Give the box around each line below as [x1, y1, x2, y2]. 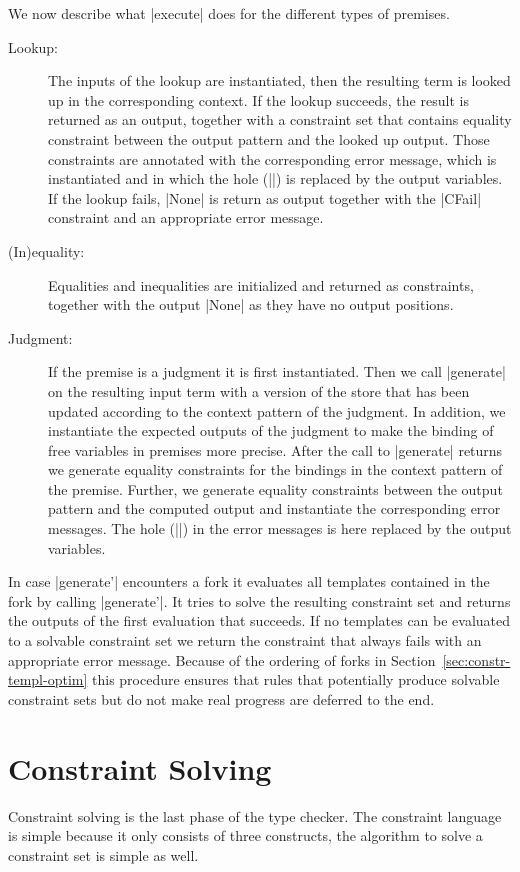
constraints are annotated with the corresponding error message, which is [48, 148, 497, 169]
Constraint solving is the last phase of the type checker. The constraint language [8, 805, 502, 826]
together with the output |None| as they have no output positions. [48, 294, 454, 315]
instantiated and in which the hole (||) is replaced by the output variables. [48, 168, 503, 189]
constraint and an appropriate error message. [48, 207, 324, 228]
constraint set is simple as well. [8, 844, 199, 865]
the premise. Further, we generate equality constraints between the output [48, 478, 503, 499]
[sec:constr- [442, 649, 511, 670]
